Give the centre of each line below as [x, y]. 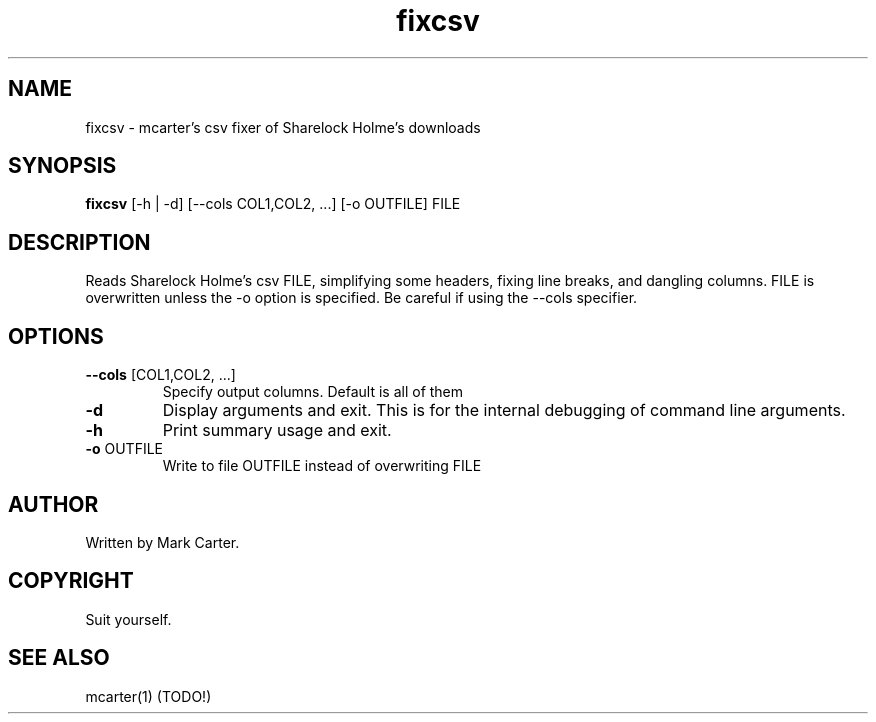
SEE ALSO [59, 658]
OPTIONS [56, 336]
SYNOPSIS [62, 166]
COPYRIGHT [71, 581]
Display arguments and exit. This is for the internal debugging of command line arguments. [504, 410]
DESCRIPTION [79, 242]
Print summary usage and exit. [277, 430]
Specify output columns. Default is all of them [313, 392]
